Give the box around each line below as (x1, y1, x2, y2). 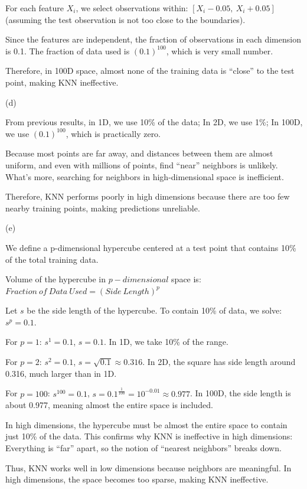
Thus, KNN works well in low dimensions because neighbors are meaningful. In (5, 461, 292, 474)
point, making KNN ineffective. (5, 76, 119, 88)
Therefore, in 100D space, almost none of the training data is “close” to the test (5, 64, 295, 77)
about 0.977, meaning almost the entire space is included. (5, 399, 213, 411)
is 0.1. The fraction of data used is (5, 44, 130, 57)
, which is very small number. (166, 44, 273, 57)
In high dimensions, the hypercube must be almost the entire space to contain (5, 418, 288, 431)
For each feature (5, 2, 64, 14)
